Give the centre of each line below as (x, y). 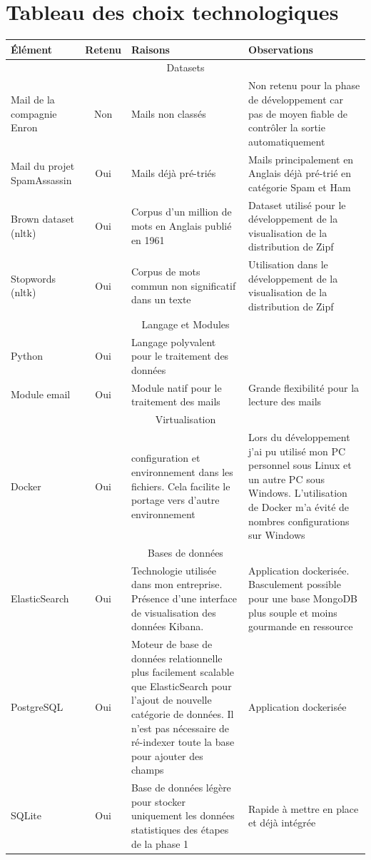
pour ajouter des (167, 755)
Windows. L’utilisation (298, 493)
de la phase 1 (160, 843)
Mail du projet (43, 166)
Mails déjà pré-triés (173, 173)
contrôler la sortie (287, 127)
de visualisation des (173, 612)
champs (147, 770)
